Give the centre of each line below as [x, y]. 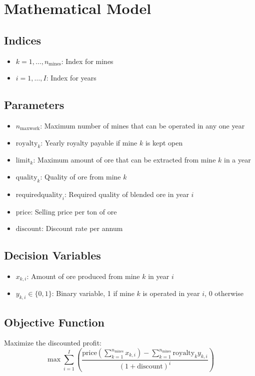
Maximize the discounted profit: [53, 343]
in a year [237, 160]
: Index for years [71, 78]
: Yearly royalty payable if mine [89, 142]
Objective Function [54, 322]
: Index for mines [87, 61]
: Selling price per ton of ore [74, 211]
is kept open [164, 142]
